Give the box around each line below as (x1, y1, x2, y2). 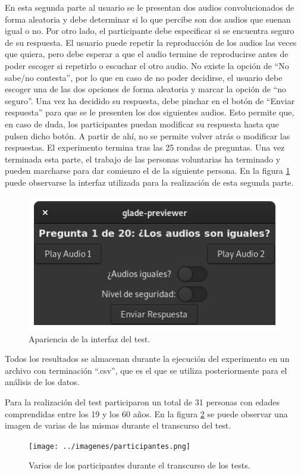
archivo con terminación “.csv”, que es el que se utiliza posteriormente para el (5, 364, 287, 376)
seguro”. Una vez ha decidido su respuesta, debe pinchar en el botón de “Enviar (5, 94, 295, 107)
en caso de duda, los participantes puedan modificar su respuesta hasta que (5, 117, 279, 130)
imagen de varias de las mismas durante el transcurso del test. (5, 419, 231, 432)
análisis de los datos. (5, 376, 80, 388)
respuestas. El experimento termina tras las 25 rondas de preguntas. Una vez (5, 141, 285, 154)
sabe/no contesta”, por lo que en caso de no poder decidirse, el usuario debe (5, 71, 283, 83)
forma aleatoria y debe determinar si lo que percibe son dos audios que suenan (5, 12, 291, 25)
